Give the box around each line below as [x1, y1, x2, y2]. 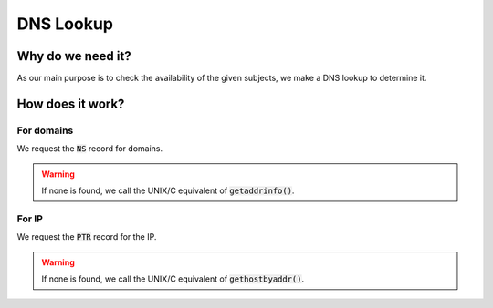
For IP [16, 212, 43, 225]
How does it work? [16, 96, 125, 111]
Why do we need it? [16, 48, 131, 64]
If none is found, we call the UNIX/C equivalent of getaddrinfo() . [41, 185, 295, 196]
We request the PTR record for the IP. [16, 231, 157, 242]
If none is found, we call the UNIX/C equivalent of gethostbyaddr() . [41, 273, 305, 284]
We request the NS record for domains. [16, 143, 163, 154]
